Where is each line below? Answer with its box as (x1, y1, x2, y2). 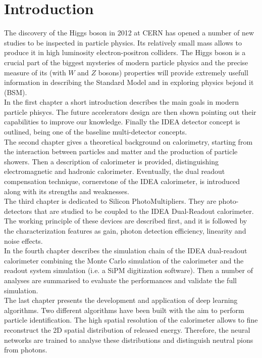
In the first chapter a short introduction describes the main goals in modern (4, 97, 239, 107)
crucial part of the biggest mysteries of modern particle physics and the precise (4, 57, 248, 67)
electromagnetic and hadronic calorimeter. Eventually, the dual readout (4, 166, 225, 176)
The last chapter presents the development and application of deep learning (4, 295, 238, 305)
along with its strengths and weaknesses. (4, 186, 129, 196)
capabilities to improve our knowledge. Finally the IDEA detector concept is (4, 116, 240, 127)
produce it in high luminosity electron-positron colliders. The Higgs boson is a (4, 47, 246, 58)
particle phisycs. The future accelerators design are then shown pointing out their (4, 106, 256, 117)
